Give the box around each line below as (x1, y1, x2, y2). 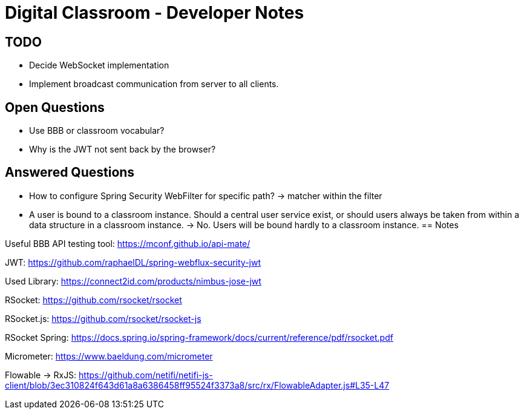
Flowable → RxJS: (5, 369, 77, 380)
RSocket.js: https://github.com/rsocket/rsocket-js (5, 313, 201, 324)
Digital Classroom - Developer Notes (5, 2, 304, 23)
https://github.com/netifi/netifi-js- (79, 369, 213, 380)
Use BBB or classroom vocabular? (29, 125, 165, 136)
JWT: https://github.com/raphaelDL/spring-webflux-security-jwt (5, 257, 261, 268)
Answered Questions (5, 165, 135, 180)
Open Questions (5, 99, 105, 115)
